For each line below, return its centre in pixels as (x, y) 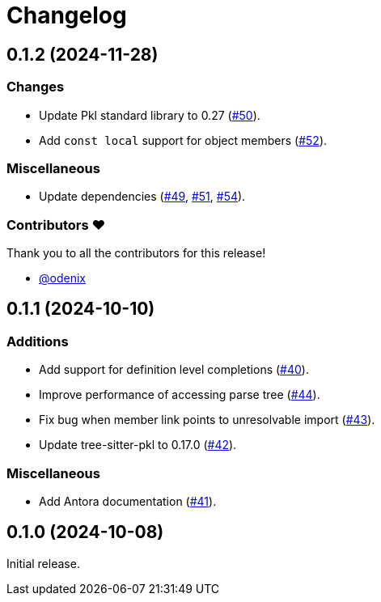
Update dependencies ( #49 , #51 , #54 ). (142, 197)
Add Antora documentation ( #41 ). (128, 502)
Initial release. (43, 563)
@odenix (62, 278)
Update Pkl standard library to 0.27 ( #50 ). (150, 115)
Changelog (67, 15)
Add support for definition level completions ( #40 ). (174, 370)
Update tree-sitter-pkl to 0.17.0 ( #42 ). (138, 445)
